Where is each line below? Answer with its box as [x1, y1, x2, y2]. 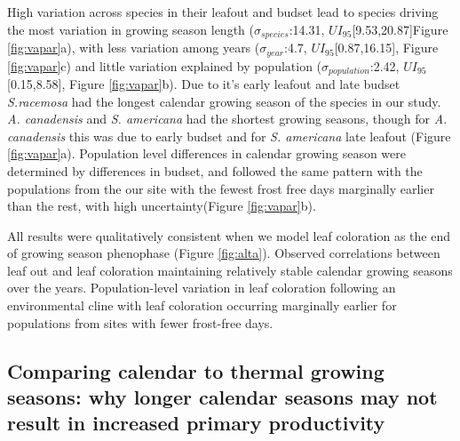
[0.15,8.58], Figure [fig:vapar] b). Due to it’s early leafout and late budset [7, 74, 401, 92]
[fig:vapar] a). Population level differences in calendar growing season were [7, 144, 407, 163]
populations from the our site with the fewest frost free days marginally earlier [7, 179, 434, 197]
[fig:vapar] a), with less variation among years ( [7, 38, 260, 57]
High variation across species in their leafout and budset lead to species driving [7, 3, 439, 20]
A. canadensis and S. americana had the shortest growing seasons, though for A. [7, 109, 448, 128]
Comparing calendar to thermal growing [7, 357, 385, 384]
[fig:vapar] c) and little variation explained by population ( [7, 56, 322, 75]
